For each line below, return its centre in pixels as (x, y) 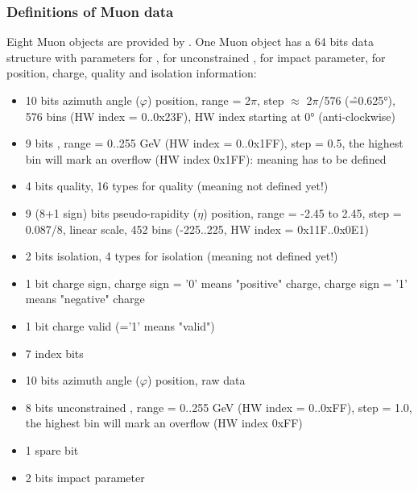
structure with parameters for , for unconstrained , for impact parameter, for (196, 57)
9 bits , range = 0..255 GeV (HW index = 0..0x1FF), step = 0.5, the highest (214, 143)
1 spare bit (52, 449)
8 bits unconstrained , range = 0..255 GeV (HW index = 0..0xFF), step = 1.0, (219, 407)
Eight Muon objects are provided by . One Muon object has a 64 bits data (190, 42)
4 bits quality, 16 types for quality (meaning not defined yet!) (177, 186)
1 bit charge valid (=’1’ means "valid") (120, 325)
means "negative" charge (85, 299)
